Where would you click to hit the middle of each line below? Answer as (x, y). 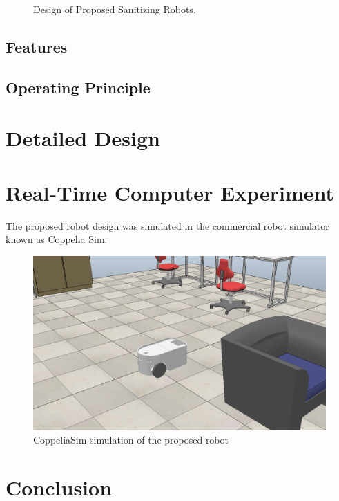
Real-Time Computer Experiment (170, 192)
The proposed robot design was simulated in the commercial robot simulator (167, 225)
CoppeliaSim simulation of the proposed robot (131, 440)
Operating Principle (78, 87)
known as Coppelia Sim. (57, 239)
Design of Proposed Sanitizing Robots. (115, 9)
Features (37, 46)
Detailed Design (83, 138)
